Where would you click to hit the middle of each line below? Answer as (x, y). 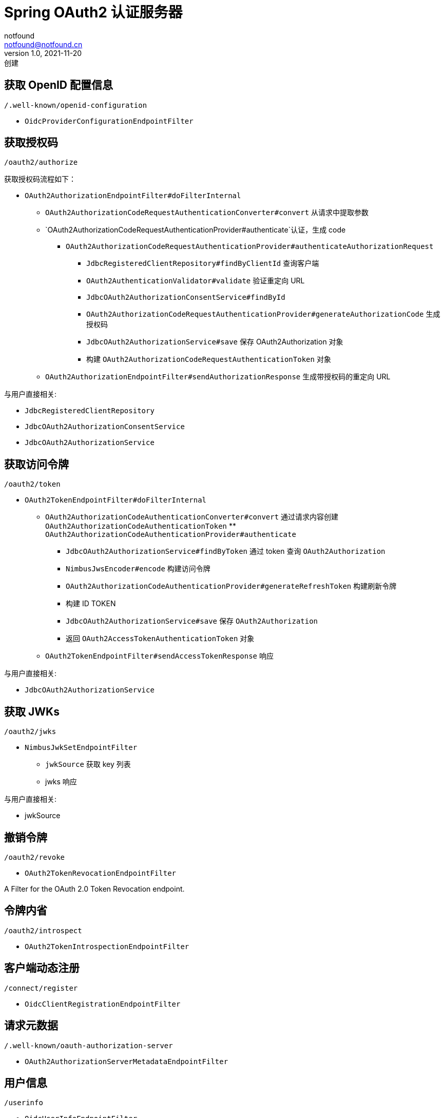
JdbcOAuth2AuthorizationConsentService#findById (186, 297)
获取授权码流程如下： (40, 179)
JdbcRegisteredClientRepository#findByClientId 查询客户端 (203, 263)
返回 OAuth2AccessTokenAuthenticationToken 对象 (160, 639)
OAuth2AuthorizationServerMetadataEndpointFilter (127, 1061)
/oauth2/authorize (41, 162)
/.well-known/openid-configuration (76, 105)
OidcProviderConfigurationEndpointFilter (109, 121)
